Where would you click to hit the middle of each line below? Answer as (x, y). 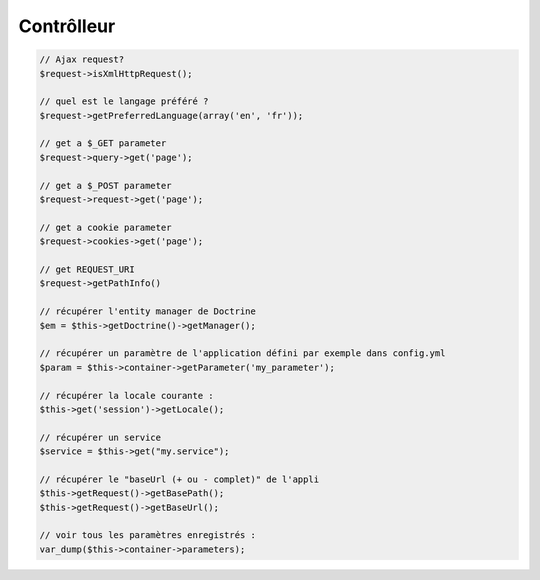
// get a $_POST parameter (105, 185)
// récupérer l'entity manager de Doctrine (148, 311)
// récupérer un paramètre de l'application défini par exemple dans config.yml (242, 353)
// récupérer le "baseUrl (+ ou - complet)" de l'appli (179, 479)
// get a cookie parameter (105, 227)
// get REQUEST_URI (87, 269)
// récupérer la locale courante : (126, 395)
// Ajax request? (82, 59)
